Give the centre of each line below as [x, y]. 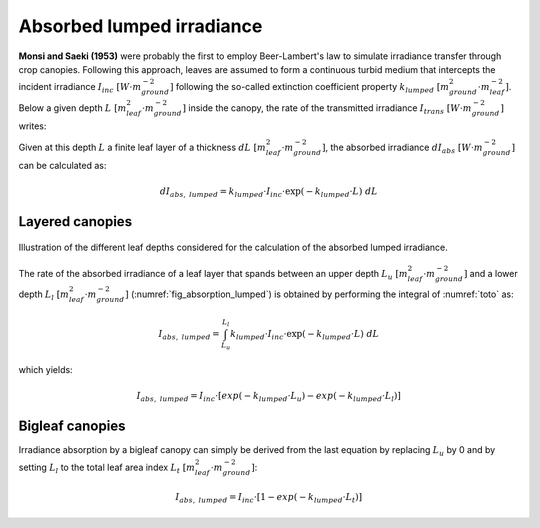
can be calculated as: [62, 165]
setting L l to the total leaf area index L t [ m [107, 468]
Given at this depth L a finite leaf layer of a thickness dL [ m [142, 147]
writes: [32, 126]
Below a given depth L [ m [72, 107]
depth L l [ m [44, 295]
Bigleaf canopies [72, 426]
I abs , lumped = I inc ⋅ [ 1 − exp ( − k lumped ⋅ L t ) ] [269, 498]
